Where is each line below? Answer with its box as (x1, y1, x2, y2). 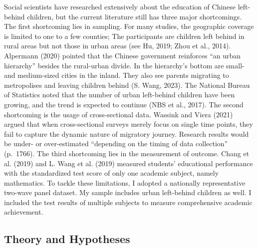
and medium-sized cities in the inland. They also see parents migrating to (4, 70, 229, 80)
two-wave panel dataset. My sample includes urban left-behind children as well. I (4, 187, 252, 198)
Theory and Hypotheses (4, 231, 130, 247)
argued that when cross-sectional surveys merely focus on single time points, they (4, 119, 253, 129)
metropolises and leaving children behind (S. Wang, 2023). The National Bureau (4, 79, 250, 90)
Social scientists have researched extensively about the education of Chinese (4, 1, 236, 11)
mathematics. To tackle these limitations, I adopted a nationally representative (4, 177, 246, 188)
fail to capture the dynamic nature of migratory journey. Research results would (4, 128, 249, 139)
